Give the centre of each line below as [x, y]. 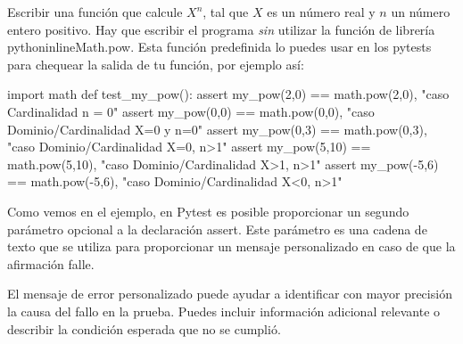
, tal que [226, 12]
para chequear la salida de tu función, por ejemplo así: [156, 64]
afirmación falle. [51, 263]
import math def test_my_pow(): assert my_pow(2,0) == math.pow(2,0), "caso [228, 94]
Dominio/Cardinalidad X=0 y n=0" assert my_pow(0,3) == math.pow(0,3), [217, 129]
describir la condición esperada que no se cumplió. [144, 328]
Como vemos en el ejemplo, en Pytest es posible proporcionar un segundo [208, 211]
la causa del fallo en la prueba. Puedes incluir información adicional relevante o [224, 311]
